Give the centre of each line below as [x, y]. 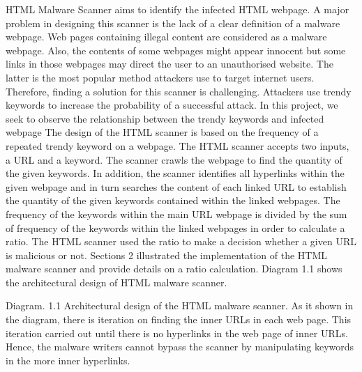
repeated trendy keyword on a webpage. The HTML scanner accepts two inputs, [178, 145]
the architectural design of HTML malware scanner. [116, 282]
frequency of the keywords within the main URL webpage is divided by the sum [176, 214]
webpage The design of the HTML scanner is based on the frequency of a [162, 132]
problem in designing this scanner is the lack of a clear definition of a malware [173, 23]
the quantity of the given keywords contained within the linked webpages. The [173, 200]
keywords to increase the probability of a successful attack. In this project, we [172, 105]
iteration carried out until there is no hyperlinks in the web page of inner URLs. [177, 333]
